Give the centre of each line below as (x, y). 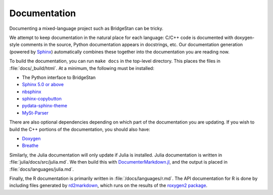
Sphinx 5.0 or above (43, 85)
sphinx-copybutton (42, 99)
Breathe (30, 146)
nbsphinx (32, 92)
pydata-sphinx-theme (45, 106)
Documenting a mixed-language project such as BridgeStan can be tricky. (86, 28)
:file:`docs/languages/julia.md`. (42, 169)
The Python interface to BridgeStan (59, 77)
